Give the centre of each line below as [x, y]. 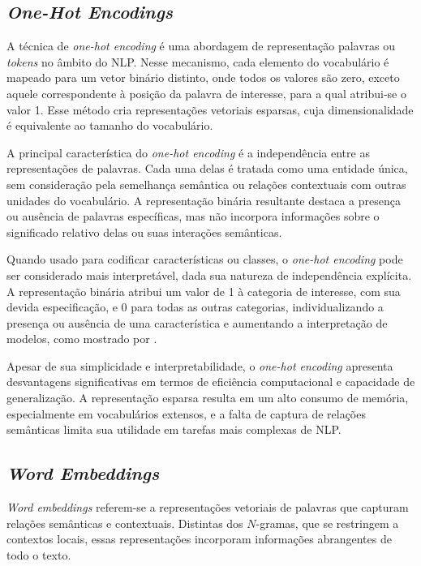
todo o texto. [39, 554]
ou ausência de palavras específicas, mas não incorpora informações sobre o [193, 216]
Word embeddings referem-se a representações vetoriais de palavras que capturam [208, 507]
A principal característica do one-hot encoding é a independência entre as [188, 152]
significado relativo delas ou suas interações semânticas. [144, 232]
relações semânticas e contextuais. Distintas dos [125, 523]
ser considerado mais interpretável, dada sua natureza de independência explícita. [209, 274]
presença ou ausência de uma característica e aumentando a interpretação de [197, 322]
